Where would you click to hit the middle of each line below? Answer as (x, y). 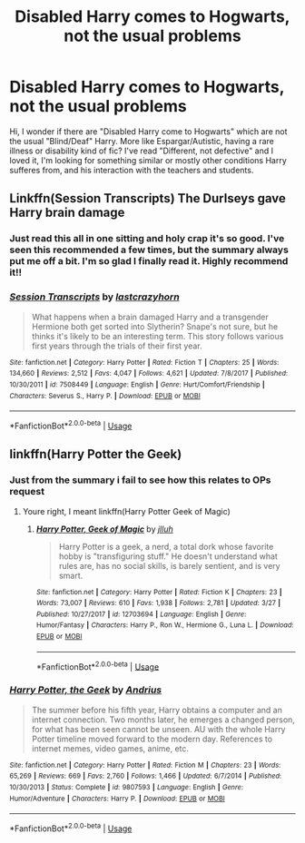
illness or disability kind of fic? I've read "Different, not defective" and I (142, 151)
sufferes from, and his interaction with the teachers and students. (132, 170)
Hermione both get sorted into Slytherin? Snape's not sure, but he (155, 326)
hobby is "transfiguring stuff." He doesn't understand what (168, 556)
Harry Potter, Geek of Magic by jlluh (105, 529)
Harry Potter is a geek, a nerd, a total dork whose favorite (166, 546)
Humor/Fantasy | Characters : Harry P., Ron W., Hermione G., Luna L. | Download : (165, 625)
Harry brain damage (67, 213)
